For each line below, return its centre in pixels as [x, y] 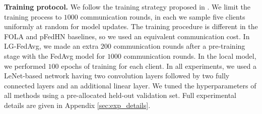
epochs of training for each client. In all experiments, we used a [159, 66]
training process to [33, 16]
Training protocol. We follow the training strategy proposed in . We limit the [127, 7]
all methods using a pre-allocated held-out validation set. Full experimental [120, 95]
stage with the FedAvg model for [55, 55]
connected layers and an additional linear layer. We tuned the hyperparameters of [130, 85]
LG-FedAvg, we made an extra [51, 46]
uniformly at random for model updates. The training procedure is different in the [131, 26]
